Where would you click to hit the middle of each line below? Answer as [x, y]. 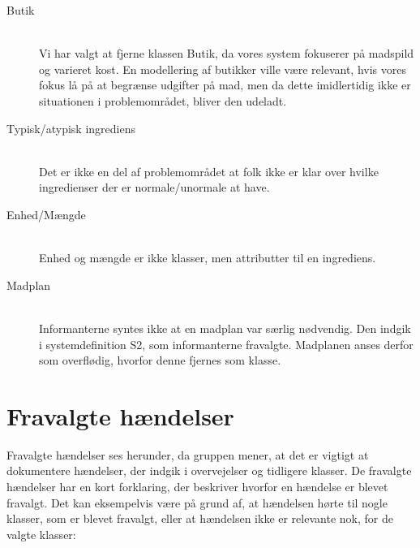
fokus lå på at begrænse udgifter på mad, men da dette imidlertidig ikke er [225, 85]
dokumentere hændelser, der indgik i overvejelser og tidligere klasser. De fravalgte [209, 470]
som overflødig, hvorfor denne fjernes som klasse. [160, 360]
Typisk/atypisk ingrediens [71, 128]
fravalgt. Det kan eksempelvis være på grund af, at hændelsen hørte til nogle [197, 502]
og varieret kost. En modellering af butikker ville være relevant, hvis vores [223, 69]
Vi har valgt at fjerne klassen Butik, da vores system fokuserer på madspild [227, 53]
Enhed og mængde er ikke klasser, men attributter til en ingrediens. [208, 258]
